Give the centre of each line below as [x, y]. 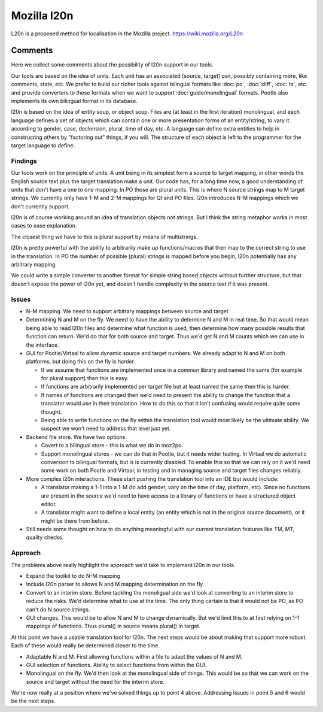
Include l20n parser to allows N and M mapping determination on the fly [115, 584]
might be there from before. [75, 520]
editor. [49, 504]
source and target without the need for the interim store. [95, 681]
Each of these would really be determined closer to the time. [85, 646]
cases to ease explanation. [44, 226]
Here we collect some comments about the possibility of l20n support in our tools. [112, 65]
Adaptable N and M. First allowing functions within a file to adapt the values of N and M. [134, 656]
